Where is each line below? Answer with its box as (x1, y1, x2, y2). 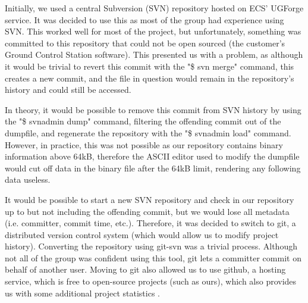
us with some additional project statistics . (5, 286, 160, 299)
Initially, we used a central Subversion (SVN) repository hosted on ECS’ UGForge (5, 2, 304, 14)
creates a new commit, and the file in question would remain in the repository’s (5, 71, 294, 84)
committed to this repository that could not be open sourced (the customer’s (5, 36, 285, 49)
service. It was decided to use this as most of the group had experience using (5, 13, 284, 26)
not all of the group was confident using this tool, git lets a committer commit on (5, 251, 301, 264)
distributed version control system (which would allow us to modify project (5, 228, 279, 240)
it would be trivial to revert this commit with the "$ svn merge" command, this (5, 60, 294, 72)
